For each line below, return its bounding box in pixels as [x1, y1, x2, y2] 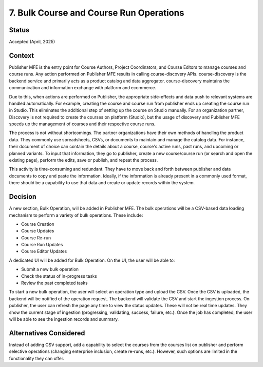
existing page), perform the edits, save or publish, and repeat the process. [9, 157, 158, 163]
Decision [9, 193, 37, 201]
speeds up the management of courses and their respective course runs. [9, 121, 156, 127]
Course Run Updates [21, 242, 63, 248]
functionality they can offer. [9, 355, 64, 361]
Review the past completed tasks [21, 280, 88, 286]
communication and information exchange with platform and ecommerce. [9, 85, 157, 91]
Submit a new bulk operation [21, 266, 79, 272]
